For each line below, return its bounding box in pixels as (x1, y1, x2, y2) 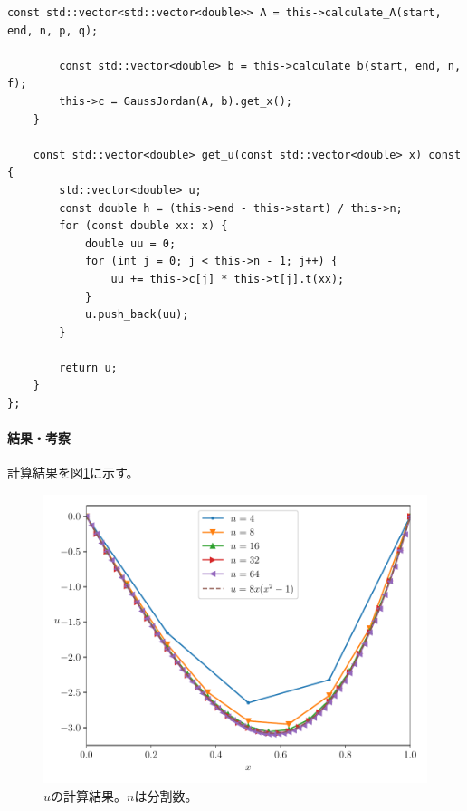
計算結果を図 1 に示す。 (7, 463, 139, 482)
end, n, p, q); (7, 24, 99, 37)
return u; (59, 361, 118, 374)
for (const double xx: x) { (59, 219, 228, 233)
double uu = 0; (84, 237, 176, 250)
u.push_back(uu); (84, 308, 189, 322)
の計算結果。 (51, 786, 128, 805)
